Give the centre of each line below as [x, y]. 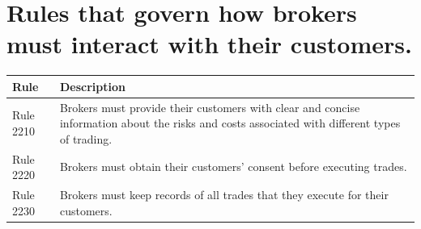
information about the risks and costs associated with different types [230, 123]
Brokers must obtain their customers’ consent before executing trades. [233, 167]
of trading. [86, 138]
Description [92, 86]
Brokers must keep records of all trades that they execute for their [224, 195]
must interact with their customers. [209, 44]
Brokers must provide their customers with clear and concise [210, 107]
